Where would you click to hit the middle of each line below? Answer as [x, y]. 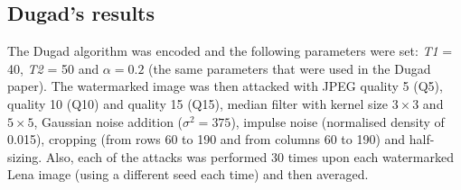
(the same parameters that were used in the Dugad [290, 68]
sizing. [25, 156]
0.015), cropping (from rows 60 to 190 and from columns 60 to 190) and [207, 139]
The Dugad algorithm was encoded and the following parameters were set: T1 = [230, 51]
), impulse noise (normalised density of [338, 121]
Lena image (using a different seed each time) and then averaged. [188, 174]
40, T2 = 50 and [53, 68]
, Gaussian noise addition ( [108, 121]
